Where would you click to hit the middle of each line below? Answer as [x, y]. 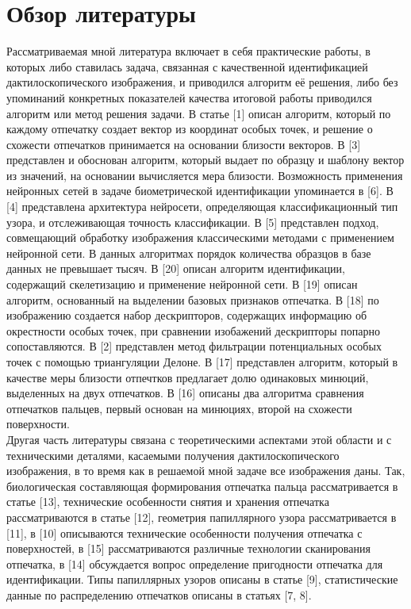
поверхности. [38, 424]
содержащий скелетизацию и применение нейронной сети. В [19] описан [182, 284]
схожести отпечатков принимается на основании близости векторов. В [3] [184, 144]
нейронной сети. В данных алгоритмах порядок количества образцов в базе [189, 253]
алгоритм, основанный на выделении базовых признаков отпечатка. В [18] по [193, 299]
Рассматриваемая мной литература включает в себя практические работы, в [188, 51]
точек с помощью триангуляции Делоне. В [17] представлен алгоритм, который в [202, 362]
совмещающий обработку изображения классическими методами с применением [200, 237]
